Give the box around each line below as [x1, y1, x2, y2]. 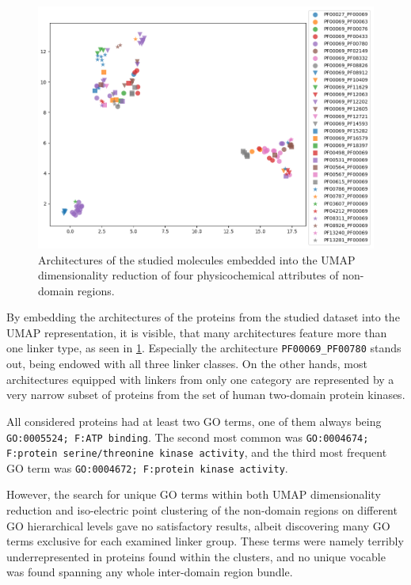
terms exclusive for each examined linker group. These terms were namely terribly [6, 533, 404, 549]
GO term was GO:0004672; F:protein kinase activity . [6, 459, 288, 476]
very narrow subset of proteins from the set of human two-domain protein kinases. [6, 386, 405, 403]
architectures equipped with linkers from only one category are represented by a [6, 370, 394, 387]
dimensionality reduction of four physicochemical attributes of [38, 267, 339, 283]
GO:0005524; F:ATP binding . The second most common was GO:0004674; [6, 428, 369, 445]
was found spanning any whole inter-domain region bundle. [6, 564, 293, 580]
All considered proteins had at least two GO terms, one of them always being [6, 412, 382, 429]
